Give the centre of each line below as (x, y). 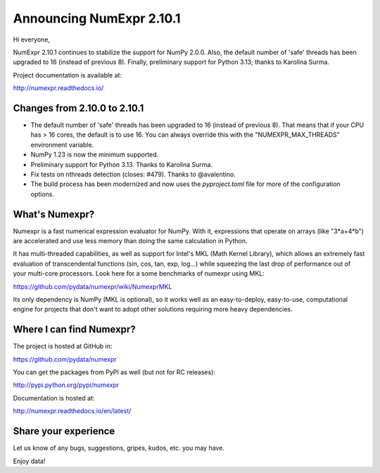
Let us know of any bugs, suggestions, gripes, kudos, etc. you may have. (119, 448)
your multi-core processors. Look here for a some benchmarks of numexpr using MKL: (139, 274)
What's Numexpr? (54, 214)
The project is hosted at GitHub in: (63, 346)
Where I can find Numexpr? (75, 330)
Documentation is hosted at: (54, 398)
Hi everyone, (32, 39)
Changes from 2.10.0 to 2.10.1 (78, 108)
